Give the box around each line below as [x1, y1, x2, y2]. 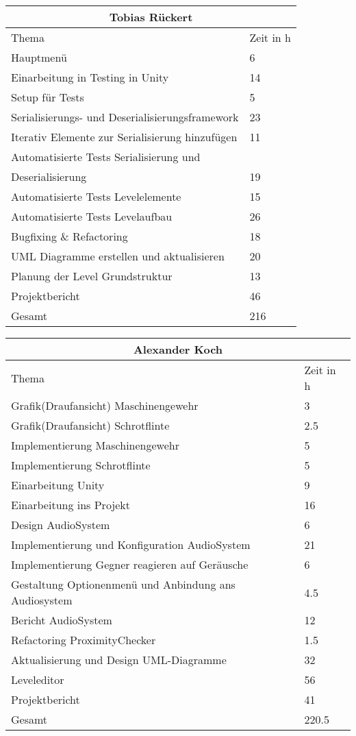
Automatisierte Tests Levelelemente [11, 188, 181, 204]
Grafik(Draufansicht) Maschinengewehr [11, 397, 199, 413]
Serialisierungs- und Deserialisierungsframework [11, 109, 239, 125]
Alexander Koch [133, 341, 223, 357]
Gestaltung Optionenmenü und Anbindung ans [11, 576, 236, 592]
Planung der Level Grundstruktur [11, 268, 173, 284]
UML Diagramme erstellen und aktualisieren [11, 248, 225, 264]
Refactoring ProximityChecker [11, 632, 156, 648]
